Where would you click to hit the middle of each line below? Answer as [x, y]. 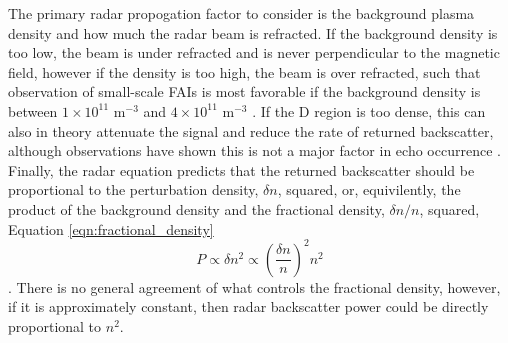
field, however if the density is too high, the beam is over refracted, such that [244, 71]
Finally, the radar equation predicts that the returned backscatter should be [241, 169]
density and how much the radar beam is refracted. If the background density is [253, 32]
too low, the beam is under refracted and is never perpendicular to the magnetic [254, 52]
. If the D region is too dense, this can [369, 110]
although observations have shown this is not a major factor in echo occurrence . [254, 150]
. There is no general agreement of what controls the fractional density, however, [254, 286]
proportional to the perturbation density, [133, 189]
